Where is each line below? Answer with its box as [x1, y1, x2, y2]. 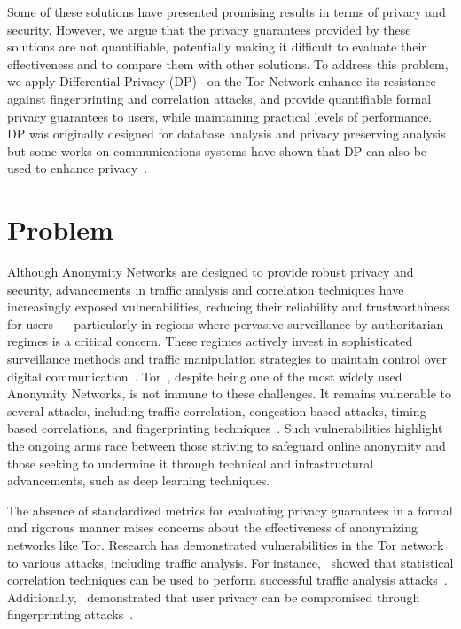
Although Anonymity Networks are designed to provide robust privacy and [7, 263, 414, 281]
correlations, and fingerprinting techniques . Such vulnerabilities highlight [41, 419, 443, 437]
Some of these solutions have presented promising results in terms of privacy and [7, 3, 446, 20]
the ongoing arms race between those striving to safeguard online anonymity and [7, 436, 446, 454]
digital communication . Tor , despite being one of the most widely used [7, 366, 402, 385]
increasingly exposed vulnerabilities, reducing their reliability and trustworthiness [7, 297, 449, 316]
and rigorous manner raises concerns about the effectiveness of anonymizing [7, 518, 418, 537]
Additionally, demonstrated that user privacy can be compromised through [7, 587, 420, 606]
